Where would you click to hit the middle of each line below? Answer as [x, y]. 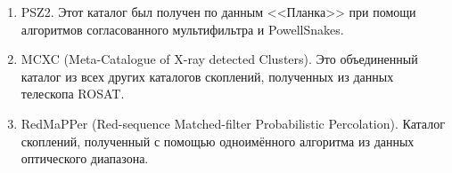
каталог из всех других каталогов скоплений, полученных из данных [207, 76]
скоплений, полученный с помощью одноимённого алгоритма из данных [218, 141]
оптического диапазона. [85, 158]
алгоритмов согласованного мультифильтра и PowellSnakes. [182, 29]
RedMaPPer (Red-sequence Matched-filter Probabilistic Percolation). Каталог [233, 123]
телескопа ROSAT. [73, 94]
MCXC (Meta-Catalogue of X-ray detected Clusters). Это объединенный [219, 59]
